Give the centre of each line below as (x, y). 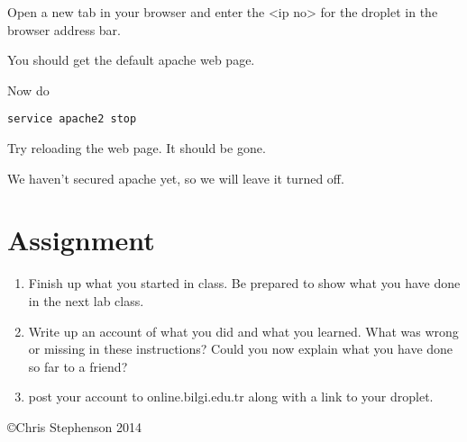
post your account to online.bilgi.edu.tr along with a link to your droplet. (231, 397)
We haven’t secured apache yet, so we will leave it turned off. (176, 178)
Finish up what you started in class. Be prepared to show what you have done (244, 283)
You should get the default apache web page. (131, 60)
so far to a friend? (78, 366)
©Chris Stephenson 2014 (74, 426)
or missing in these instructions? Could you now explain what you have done (241, 349)
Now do (28, 90)
